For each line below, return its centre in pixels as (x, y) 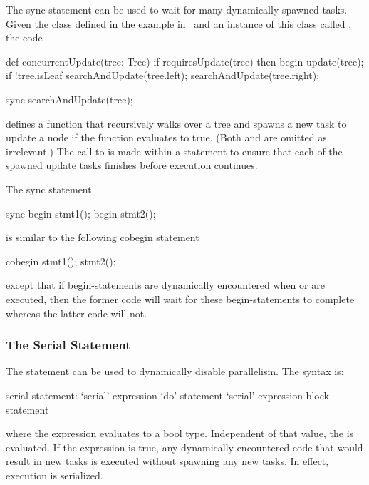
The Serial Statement (68, 345)
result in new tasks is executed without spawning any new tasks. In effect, (167, 461)
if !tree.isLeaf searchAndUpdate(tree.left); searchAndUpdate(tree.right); (163, 75)
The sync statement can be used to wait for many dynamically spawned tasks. (177, 9)
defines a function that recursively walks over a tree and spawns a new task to (176, 123)
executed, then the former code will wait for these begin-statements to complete (180, 298)
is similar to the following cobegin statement (103, 237)
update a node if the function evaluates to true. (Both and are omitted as (166, 137)
